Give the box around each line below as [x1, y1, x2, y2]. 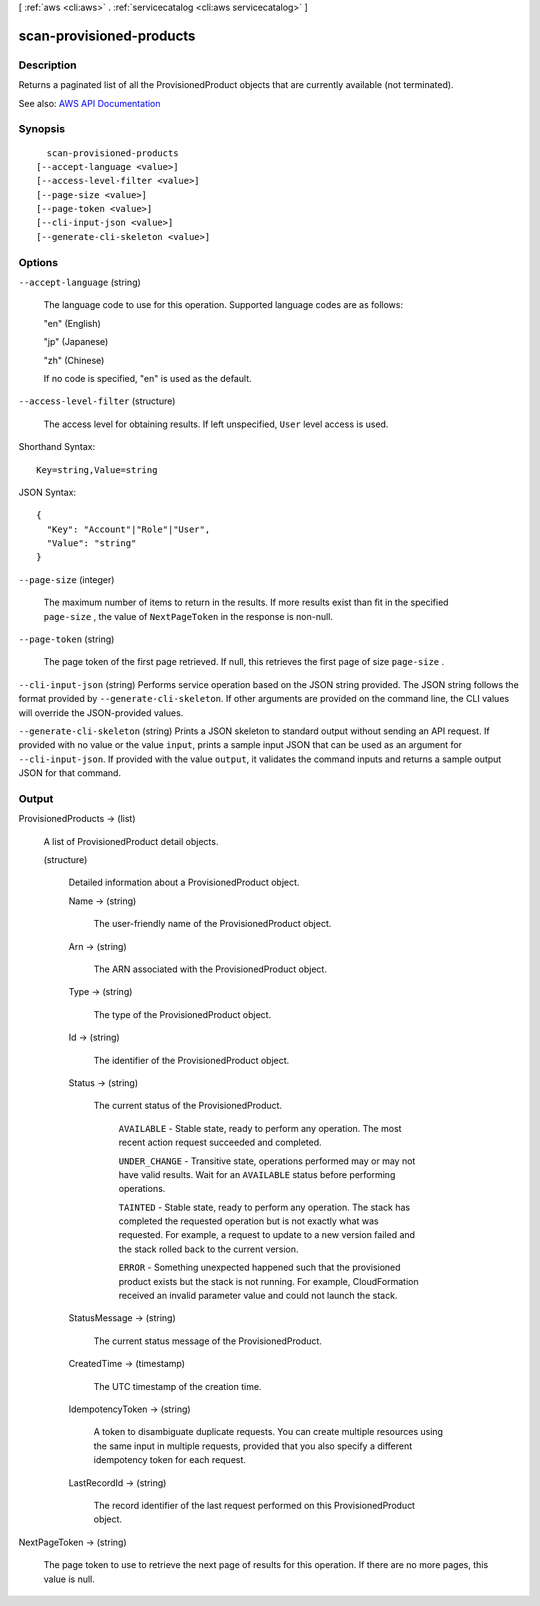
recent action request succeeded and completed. [118, 1136, 322, 1149]
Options [18, 255, 59, 269]
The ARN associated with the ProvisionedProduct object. [93, 963, 327, 975]
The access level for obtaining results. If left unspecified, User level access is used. [43, 418, 389, 430]
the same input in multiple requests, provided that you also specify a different [93, 1440, 413, 1452]
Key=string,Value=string [36, 464, 158, 475]
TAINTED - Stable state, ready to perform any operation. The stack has [118, 1201, 410, 1213]
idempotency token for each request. [93, 1454, 247, 1466]
